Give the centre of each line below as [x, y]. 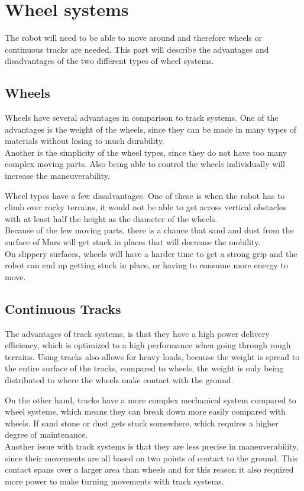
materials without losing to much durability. [85, 141]
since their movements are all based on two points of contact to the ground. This [151, 458]
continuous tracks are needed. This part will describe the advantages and [137, 49]
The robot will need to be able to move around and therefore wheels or [134, 38]
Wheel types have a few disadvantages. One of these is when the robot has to [145, 195]
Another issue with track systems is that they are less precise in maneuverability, [152, 446]
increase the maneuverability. [57, 176]
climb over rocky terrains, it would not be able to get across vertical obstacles [145, 207]
